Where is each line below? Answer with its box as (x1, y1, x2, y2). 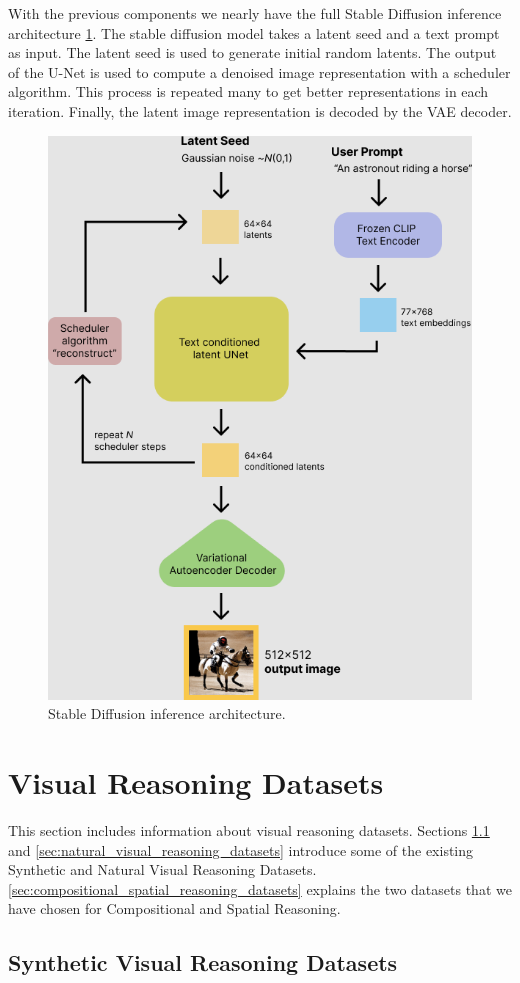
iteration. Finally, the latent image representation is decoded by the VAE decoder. (8, 100, 512, 121)
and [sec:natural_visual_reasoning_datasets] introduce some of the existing (8, 839, 474, 860)
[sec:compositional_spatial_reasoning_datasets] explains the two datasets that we (8, 878, 512, 899)
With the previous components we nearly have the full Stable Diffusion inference (8, 3, 502, 23)
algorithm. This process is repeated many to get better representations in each (8, 81, 489, 102)
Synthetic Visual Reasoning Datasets (8, 947, 398, 978)
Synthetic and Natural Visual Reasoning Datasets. (8, 859, 317, 880)
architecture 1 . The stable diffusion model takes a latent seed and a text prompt (8, 22, 500, 43)
